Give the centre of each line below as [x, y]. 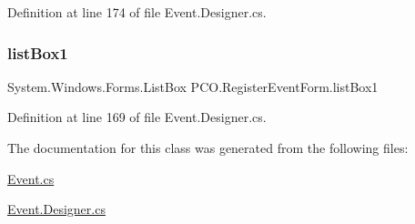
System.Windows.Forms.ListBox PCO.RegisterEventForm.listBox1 [193, 86]
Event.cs [31, 178]
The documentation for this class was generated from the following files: [208, 148]
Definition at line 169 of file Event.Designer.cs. [137, 117]
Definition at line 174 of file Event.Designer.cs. [137, 12]
